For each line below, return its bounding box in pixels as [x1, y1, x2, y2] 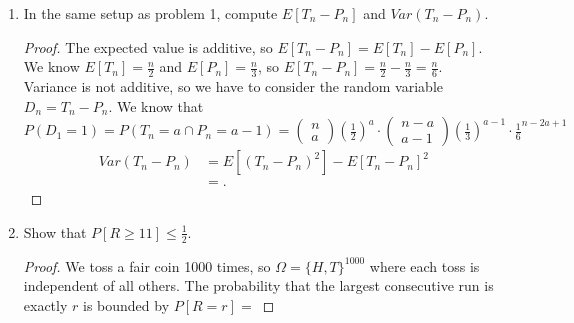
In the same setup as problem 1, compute [23, 3, 278, 23]
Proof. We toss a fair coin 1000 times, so [23, 255, 271, 276]
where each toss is [369, 255, 480, 276]
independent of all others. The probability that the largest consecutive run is [23, 275, 494, 296]
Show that [23, 221, 87, 242]
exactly [23, 294, 68, 315]
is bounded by [83, 294, 170, 315]
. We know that [108, 95, 204, 116]
